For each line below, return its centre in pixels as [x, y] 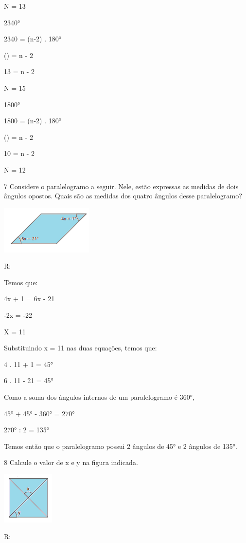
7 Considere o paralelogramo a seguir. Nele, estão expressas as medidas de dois [121, 186]
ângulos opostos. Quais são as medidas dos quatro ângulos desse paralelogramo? [123, 196]
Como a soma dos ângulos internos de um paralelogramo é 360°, [99, 397]
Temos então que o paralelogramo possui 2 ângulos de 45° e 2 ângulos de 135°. [121, 446]
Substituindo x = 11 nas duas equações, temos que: [80, 348]
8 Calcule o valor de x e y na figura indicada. [71, 462]
